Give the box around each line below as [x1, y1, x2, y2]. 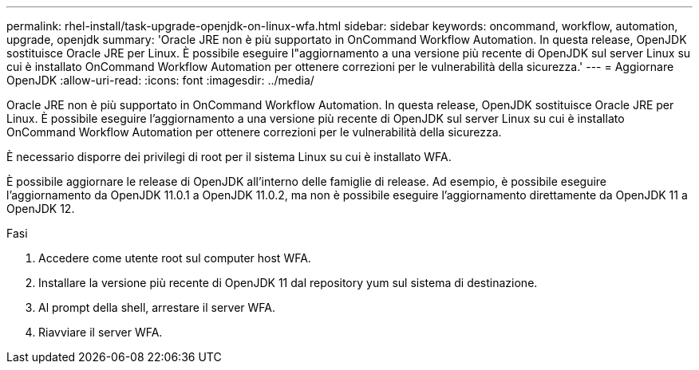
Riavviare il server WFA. [38, 325, 163, 339]
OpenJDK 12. [6, 202, 75, 215]
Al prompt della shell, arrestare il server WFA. [38, 301, 276, 314]
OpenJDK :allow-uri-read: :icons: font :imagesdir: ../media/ [6, 73, 314, 87]
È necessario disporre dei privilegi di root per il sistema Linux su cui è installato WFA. [6, 150, 452, 163]
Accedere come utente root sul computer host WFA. [38, 251, 311, 265]
